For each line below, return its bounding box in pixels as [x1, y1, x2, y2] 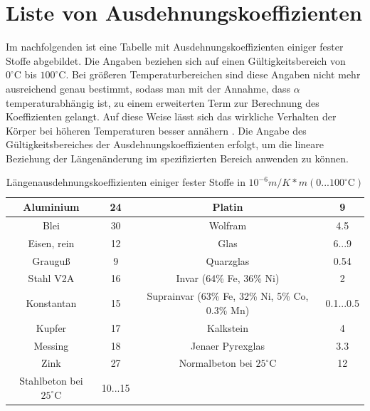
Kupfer [36, 320, 67, 335]
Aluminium [23, 199, 80, 214]
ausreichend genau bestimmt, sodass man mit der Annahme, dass [6, 80, 290, 95]
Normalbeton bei [179, 355, 253, 370]
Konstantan [26, 296, 77, 311]
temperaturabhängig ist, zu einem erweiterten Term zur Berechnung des [6, 95, 319, 110]
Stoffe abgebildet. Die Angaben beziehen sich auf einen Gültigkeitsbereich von [6, 53, 346, 68]
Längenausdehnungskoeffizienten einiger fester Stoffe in [6, 175, 245, 189]
